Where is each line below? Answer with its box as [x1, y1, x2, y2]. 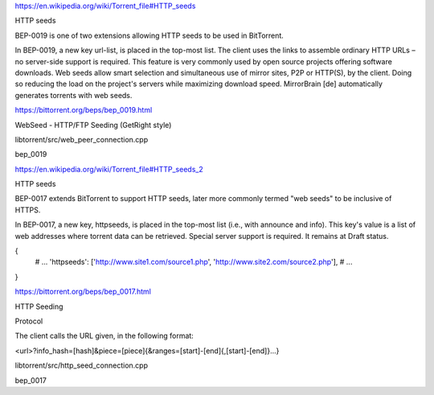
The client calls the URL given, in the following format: [14, 331, 194, 341]
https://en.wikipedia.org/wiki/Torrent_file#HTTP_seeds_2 [14, 164, 204, 174]
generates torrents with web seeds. [14, 90, 133, 100]
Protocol [14, 316, 43, 326]
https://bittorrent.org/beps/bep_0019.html [14, 105, 153, 115]
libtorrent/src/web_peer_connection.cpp [14, 134, 149, 144]
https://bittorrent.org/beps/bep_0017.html [14, 286, 152, 297]
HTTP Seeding [14, 302, 63, 311]
